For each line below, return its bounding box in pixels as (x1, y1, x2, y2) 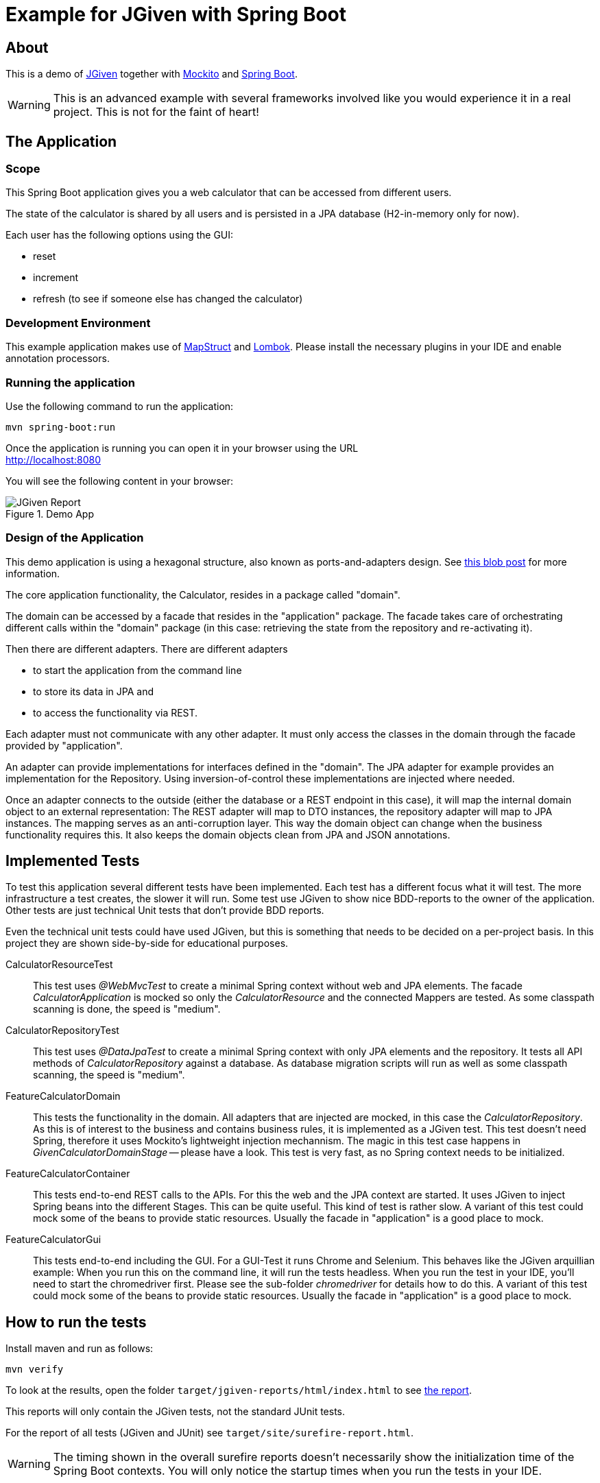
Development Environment (5, 315, 151, 330)
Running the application (5, 375, 135, 389)
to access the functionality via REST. (33, 706, 198, 719)
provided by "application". (5, 739, 123, 751)
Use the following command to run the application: (5, 400, 234, 412)
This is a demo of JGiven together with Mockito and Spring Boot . (5, 68, 298, 80)
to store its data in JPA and (33, 685, 154, 697)
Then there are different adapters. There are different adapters (5, 642, 288, 655)
